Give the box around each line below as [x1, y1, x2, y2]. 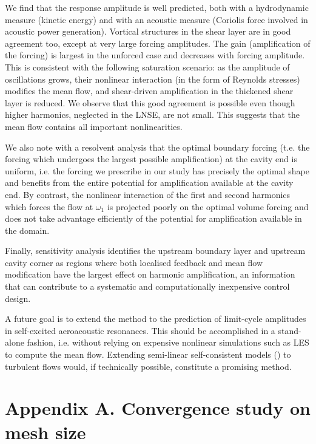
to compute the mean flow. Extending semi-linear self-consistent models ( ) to [5, 348, 291, 361]
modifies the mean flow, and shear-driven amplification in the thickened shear [5, 84, 294, 97]
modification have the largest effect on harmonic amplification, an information [5, 268, 295, 281]
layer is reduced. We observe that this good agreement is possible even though [5, 96, 295, 109]
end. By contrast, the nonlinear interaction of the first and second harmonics [5, 188, 291, 200]
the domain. [5, 224, 50, 236]
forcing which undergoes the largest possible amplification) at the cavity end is [5, 152, 297, 165]
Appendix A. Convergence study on [5, 395, 311, 420]
